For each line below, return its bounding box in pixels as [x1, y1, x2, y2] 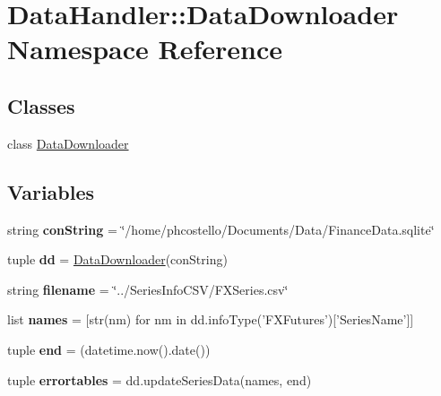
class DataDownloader [7, 133, 129, 152]
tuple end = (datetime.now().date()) [7, 340, 211, 358]
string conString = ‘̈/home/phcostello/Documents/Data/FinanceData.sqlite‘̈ [7, 220, 435, 238]
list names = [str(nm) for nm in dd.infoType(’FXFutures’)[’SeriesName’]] [7, 310, 414, 329]
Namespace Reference [7, 30, 282, 67]
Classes [7, 91, 75, 119]
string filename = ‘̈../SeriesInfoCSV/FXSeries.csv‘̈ [7, 280, 289, 298]
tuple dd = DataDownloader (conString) [7, 250, 228, 269]
